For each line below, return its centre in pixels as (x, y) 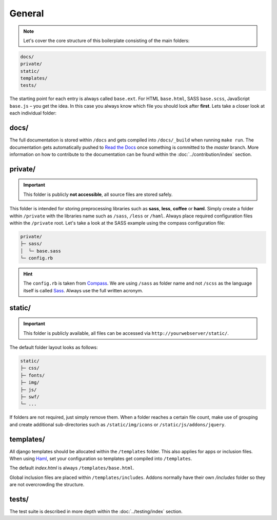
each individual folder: (33, 113)
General (27, 13)
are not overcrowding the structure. (47, 485)
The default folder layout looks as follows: (54, 347)
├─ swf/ (30, 397)
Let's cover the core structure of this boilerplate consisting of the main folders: (106, 41)
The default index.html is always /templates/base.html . (72, 468)
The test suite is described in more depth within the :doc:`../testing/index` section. (96, 512)
